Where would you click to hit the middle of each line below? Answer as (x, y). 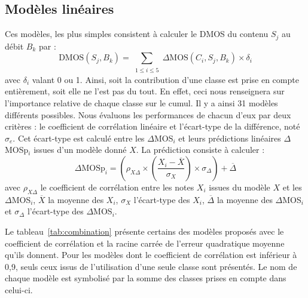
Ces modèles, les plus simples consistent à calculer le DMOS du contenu (137, 34)
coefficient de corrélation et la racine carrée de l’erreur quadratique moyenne (145, 243)
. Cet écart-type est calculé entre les (79, 138)
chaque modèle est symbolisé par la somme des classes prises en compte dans (146, 278)
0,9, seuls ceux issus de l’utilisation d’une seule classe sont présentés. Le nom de (151, 266)
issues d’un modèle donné (80, 150)
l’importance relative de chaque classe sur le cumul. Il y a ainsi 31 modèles (141, 102)
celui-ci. (19, 289)
